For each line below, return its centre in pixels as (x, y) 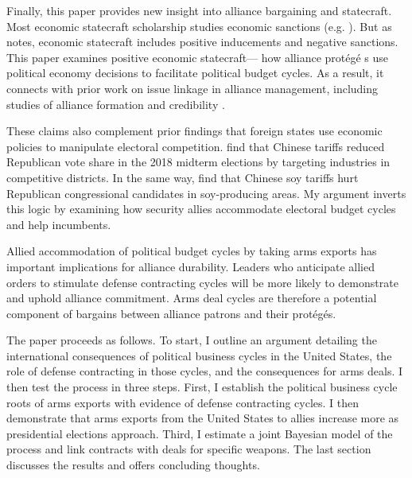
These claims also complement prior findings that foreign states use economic (194, 131)
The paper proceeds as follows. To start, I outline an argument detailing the (192, 340)
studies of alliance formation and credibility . (116, 104)
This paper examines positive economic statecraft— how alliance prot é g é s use (198, 57)
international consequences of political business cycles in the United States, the (199, 355)
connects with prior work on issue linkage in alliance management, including (192, 88)
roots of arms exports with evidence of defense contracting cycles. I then (183, 402)
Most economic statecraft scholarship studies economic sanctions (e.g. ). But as (199, 26)
